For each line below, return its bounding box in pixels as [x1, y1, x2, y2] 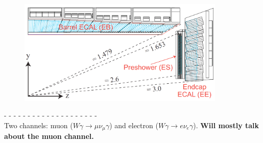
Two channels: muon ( [4, 120, 73, 131]
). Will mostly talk [193, 120, 259, 131]
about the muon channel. [4, 131, 94, 141]
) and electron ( [109, 120, 158, 131]
